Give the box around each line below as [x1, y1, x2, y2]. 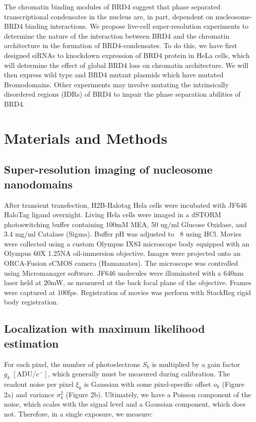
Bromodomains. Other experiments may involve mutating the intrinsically [4, 79, 229, 89]
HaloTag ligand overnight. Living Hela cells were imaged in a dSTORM [4, 209, 221, 220]
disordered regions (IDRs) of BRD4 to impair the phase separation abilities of [4, 89, 241, 99]
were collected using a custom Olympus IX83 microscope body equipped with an [4, 238, 250, 248]
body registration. [4, 297, 59, 307]
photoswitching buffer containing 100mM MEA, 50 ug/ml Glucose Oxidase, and [4, 219, 247, 229]
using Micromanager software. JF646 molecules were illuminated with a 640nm [4, 267, 244, 278]
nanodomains [4, 176, 73, 191]
